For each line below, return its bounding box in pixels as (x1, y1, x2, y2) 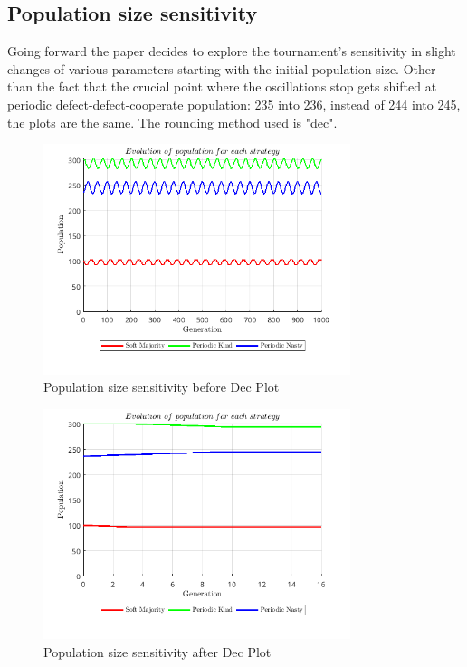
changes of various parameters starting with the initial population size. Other (7, 59, 436, 78)
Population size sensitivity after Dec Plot (43, 642, 272, 661)
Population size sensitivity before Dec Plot (43, 377, 280, 396)
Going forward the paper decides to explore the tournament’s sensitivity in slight (7, 42, 456, 61)
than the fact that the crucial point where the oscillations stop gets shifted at (7, 77, 437, 96)
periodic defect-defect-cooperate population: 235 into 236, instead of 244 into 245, (7, 94, 461, 113)
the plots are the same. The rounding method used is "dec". (7, 112, 338, 131)
